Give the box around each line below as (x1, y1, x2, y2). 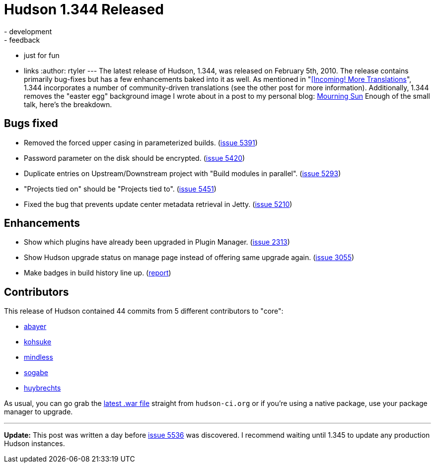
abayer (24, 322, 47, 331)
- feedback (4, 35, 40, 44)
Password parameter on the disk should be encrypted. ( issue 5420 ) (24, 153, 245, 162)
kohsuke (24, 337, 52, 346)
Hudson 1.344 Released (4, 1, 164, 18)
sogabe (24, 368, 48, 377)
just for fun (24, 51, 60, 60)
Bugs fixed (4, 117, 58, 130)
